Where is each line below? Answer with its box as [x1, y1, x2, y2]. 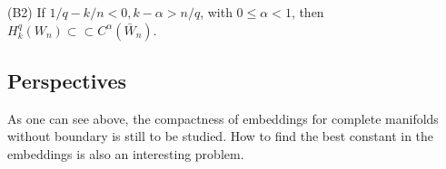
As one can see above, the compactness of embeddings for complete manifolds [7, 108, 439, 127]
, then [291, 3, 324, 21]
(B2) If [7, 3, 45, 21]
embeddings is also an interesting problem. [7, 144, 244, 163]
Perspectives [7, 66, 127, 94]
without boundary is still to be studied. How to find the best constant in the [7, 127, 434, 146]
